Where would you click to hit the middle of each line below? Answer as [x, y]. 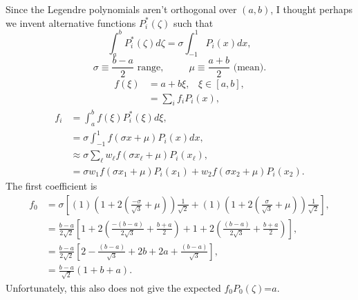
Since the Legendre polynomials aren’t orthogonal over [121, 9]
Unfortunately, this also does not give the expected [113, 287]
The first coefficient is [51, 185]
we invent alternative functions [71, 22]
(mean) [248, 67]
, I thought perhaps [312, 9]
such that [193, 22]
